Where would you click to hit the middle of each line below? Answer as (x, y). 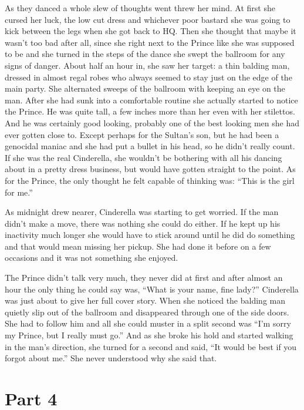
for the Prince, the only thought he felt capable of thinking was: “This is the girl (150, 180)
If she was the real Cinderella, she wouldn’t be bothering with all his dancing (143, 157)
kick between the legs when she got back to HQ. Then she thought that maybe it (151, 31)
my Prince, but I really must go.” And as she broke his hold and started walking (149, 335)
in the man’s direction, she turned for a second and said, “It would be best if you (151, 346)
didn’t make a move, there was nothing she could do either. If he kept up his (143, 223)
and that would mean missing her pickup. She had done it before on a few (138, 246)
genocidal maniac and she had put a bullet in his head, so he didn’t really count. (150, 146)
